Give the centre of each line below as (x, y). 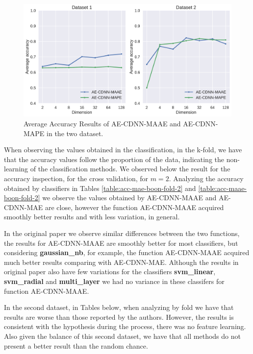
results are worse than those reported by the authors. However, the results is (119, 317)
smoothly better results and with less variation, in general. (92, 217)
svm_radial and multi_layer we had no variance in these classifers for (114, 281)
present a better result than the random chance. (76, 345)
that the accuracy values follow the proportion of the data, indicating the (114, 159)
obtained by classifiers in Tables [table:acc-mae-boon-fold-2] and (100, 188)
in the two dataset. (75, 133)
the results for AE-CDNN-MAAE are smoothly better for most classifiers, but (121, 243)
